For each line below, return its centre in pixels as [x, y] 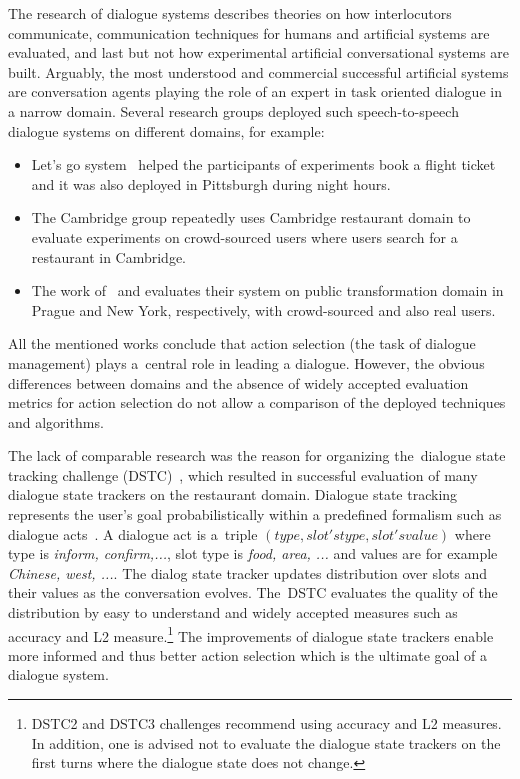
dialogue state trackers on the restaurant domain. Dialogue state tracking [233, 494]
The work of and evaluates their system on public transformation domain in [267, 290]
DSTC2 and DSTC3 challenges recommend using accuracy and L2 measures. [266, 723]
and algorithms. [56, 421]
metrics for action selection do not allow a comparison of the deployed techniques [257, 402]
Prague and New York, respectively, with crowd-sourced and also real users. [263, 309]
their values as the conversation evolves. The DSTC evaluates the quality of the [253, 592]
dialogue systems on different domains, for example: [166, 130]
